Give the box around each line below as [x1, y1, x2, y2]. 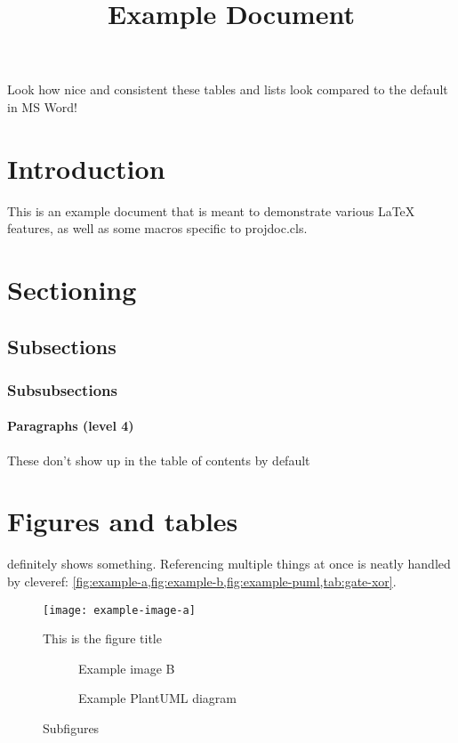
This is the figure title [43, 629, 162, 648]
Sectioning [7, 271, 137, 308]
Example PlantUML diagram [78, 689, 237, 707]
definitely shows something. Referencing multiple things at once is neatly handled [7, 554, 451, 573]
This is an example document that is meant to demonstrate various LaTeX [7, 201, 415, 220]
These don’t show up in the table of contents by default [7, 450, 310, 469]
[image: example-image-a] [43, 603, 196, 617]
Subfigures [43, 719, 100, 738]
